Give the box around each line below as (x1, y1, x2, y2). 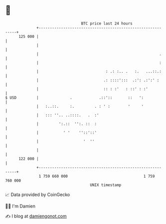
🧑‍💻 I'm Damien (5, 203, 36, 209)
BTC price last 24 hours (81, 21, 133, 26)
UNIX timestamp (90, 182, 122, 188)
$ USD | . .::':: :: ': (5, 95, 144, 100)
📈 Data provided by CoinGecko (5, 192, 70, 198)
